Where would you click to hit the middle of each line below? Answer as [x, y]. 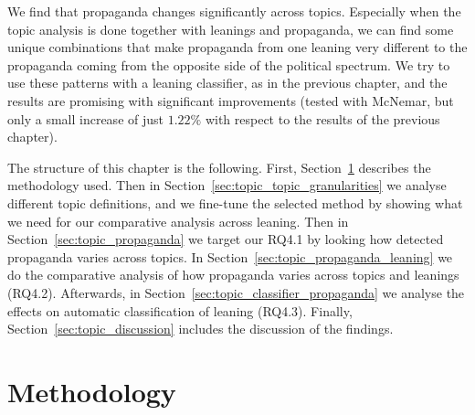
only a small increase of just [85, 118]
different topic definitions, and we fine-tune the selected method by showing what [235, 202]
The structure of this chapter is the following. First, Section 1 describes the [219, 167]
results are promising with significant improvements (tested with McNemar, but [231, 100]
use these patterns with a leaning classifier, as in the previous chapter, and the [227, 83]
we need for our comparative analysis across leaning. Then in [178, 221]
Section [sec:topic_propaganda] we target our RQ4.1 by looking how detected [226, 239]
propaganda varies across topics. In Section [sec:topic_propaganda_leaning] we [230, 256]
